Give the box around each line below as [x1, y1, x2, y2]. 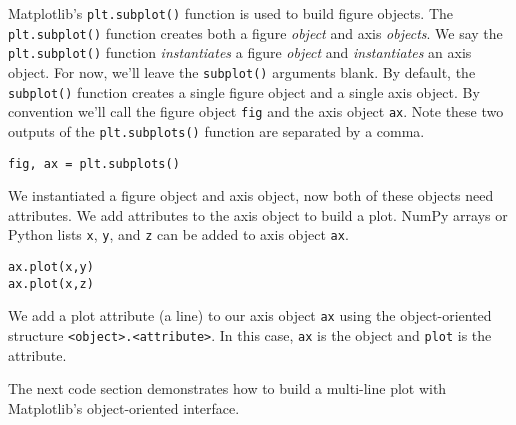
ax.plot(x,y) [8, 260, 94, 275]
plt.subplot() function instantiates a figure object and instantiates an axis [8, 42, 472, 63]
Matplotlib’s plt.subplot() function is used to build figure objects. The [8, 3, 454, 23]
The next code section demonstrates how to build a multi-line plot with [8, 378, 447, 399]
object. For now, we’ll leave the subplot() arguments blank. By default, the [8, 61, 476, 82]
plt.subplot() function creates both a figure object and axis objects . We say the [8, 22, 503, 43]
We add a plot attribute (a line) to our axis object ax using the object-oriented [8, 305, 492, 326]
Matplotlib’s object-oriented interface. [8, 397, 240, 418]
